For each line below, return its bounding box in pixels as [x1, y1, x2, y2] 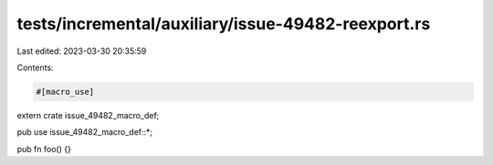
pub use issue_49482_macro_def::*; [16, 127, 153, 138]
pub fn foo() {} [16, 143, 72, 154]
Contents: [16, 62, 54, 73]
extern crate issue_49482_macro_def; [16, 109, 160, 120]
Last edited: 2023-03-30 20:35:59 [16, 46, 147, 57]
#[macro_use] [36, 87, 95, 97]
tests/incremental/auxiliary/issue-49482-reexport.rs [16, 14, 431, 34]
